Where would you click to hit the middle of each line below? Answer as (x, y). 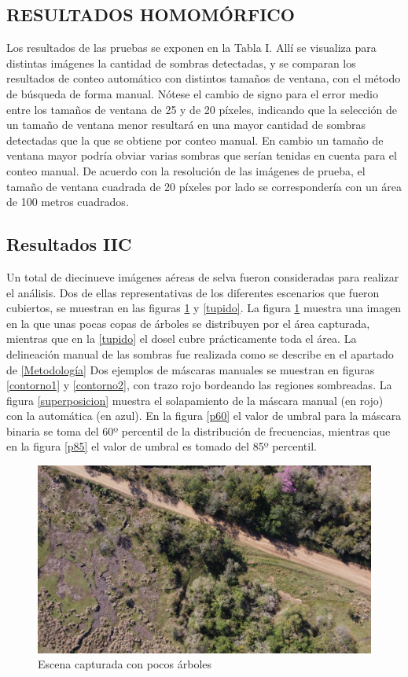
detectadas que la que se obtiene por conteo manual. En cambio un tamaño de (195, 140)
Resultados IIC (69, 244)
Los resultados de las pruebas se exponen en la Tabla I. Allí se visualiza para (191, 48)
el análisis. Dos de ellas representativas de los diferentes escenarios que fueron (193, 292)
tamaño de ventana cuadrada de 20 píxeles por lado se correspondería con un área (204, 186)
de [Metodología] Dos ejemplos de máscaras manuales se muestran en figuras (191, 369)
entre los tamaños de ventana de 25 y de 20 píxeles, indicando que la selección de (202, 109)
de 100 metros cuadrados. (68, 202)
